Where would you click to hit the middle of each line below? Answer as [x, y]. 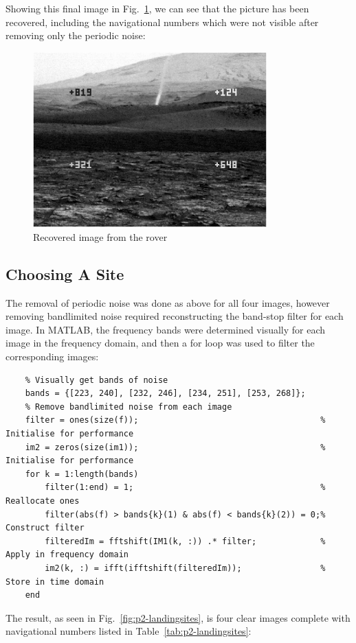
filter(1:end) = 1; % [185, 488]
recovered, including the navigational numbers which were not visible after [162, 22]
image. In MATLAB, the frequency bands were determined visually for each [166, 329]
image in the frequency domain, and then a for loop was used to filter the [160, 343]
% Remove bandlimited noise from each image [129, 407]
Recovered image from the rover [100, 236]
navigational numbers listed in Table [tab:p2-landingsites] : [129, 631]
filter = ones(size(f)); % [175, 420]
